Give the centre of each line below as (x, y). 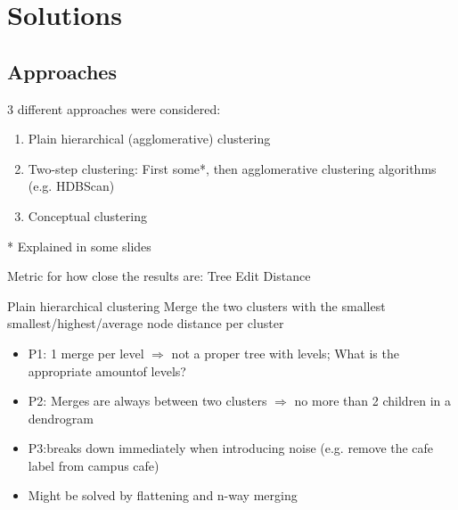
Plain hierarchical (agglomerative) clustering (149, 139)
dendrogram (61, 418)
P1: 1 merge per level (86, 353)
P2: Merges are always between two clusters (147, 401)
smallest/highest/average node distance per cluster (146, 323)
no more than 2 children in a (373, 401)
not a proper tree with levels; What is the (285, 353)
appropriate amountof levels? (107, 370)
